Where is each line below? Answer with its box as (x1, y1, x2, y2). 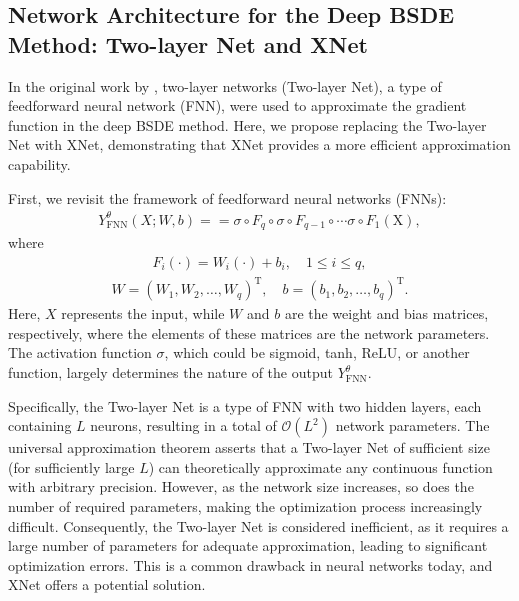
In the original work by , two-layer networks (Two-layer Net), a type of (8, 75, 442, 96)
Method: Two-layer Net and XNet (8, 28, 368, 59)
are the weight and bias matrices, (284, 303, 489, 324)
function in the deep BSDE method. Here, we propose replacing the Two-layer (8, 114, 487, 135)
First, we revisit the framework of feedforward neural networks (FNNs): (8, 187, 447, 208)
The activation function (8, 342, 152, 363)
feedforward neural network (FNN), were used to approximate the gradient (8, 95, 467, 116)
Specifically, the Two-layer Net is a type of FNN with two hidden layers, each (8, 395, 482, 416)
